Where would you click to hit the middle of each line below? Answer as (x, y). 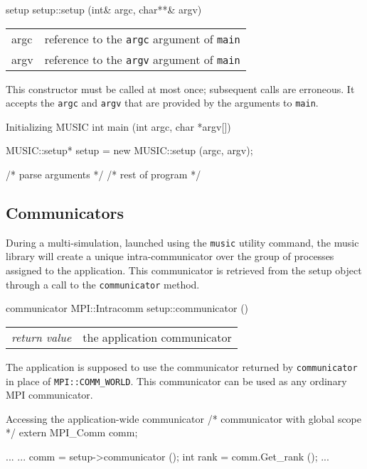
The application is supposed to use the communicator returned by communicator (182, 366)
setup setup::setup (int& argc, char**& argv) (104, 9)
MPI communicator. (49, 395)
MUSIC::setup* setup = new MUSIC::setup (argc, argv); (129, 150)
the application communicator (157, 337)
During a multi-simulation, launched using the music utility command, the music (182, 242)
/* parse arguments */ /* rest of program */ (103, 174)
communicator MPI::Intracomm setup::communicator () (127, 308)
